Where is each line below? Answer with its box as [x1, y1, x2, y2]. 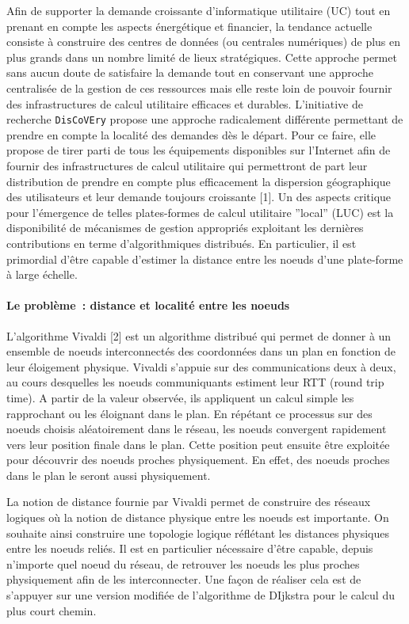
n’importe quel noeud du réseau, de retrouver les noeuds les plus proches [6, 555, 360, 572]
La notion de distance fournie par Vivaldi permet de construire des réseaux [6, 493, 371, 510]
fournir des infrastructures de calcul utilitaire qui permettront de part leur [6, 158, 368, 173]
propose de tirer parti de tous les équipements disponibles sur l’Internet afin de [6, 142, 391, 158]
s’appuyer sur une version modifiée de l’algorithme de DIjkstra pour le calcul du [6, 587, 395, 603]
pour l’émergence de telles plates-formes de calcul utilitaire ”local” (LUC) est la [6, 204, 394, 220]
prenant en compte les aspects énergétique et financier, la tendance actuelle [6, 17, 373, 34]
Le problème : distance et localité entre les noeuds [6, 297, 290, 314]
